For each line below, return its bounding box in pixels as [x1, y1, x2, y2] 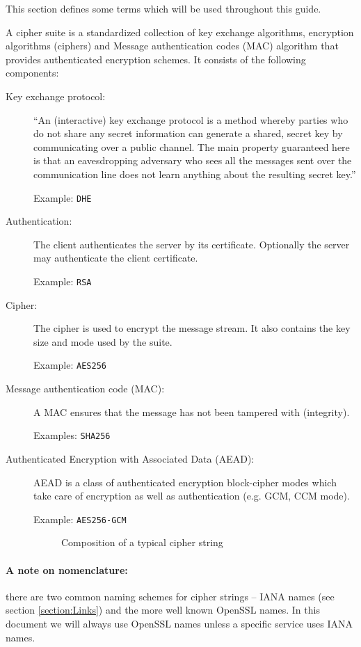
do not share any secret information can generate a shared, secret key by [33, 126, 343, 141]
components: [6, 65, 59, 80]
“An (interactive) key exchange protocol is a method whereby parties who [33, 112, 348, 127]
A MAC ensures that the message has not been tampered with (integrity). [33, 404, 350, 419]
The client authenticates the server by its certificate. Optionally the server [33, 237, 350, 251]
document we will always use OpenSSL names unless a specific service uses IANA [6, 616, 353, 630]
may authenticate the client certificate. [33, 250, 198, 265]
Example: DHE [33, 190, 92, 205]
